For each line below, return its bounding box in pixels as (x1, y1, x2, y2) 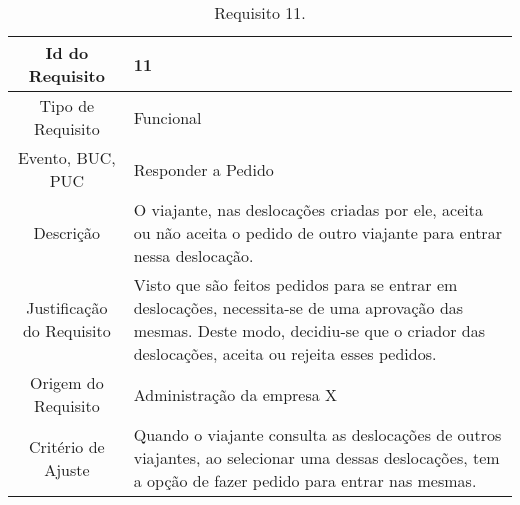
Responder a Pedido (133, 157, 274, 181)
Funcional (133, 105, 202, 129)
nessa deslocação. (133, 244, 254, 267)
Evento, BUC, (17, 146, 116, 169)
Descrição (33, 221, 101, 244)
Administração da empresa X (133, 382, 338, 406)
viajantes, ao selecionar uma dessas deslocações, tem (133, 446, 500, 469)
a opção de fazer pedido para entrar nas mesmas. (133, 469, 477, 492)
